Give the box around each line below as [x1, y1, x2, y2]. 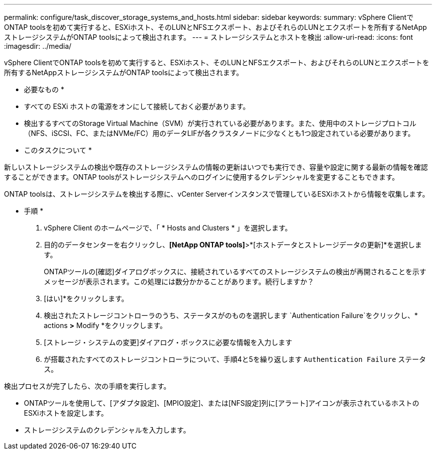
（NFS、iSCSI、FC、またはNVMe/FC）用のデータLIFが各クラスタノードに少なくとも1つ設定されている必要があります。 [24, 129, 415, 137]
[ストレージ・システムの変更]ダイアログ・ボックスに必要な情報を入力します [44, 338, 293, 346]
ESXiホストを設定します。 [24, 409, 108, 417]
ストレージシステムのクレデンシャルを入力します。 [24, 426, 190, 434]
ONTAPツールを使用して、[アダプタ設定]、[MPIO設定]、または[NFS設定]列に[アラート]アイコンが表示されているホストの [24, 399, 420, 407]
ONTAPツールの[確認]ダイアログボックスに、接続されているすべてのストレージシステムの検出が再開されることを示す [44, 267, 427, 276]
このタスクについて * [24, 146, 92, 154]
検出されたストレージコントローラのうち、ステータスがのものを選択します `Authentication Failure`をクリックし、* [44, 311, 418, 320]
